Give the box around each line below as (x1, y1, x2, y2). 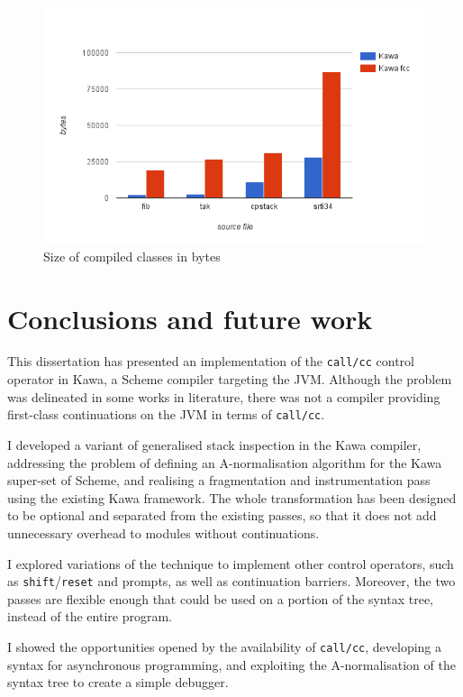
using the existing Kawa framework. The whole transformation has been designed (7, 488, 457, 507)
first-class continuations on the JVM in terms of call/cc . (7, 405, 325, 424)
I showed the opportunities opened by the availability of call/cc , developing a (7, 637, 442, 656)
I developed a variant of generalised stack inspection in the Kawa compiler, (7, 435, 422, 454)
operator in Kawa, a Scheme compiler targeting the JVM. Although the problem (7, 370, 452, 389)
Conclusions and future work (7, 299, 373, 336)
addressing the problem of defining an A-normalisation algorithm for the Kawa (7, 453, 442, 472)
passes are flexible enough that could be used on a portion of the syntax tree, (7, 589, 434, 608)
